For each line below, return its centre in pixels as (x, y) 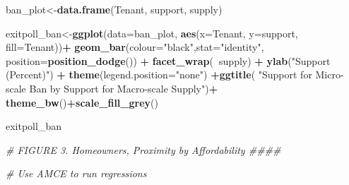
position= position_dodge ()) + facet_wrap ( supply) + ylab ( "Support (168, 60)
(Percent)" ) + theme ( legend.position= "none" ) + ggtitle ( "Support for (159, 74)
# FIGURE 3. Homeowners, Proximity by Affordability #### (143, 149)
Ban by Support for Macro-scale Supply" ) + (124, 88)
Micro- (330, 74)
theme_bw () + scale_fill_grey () (82, 102)
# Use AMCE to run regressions (76, 173)
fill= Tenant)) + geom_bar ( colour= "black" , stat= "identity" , (135, 47)
